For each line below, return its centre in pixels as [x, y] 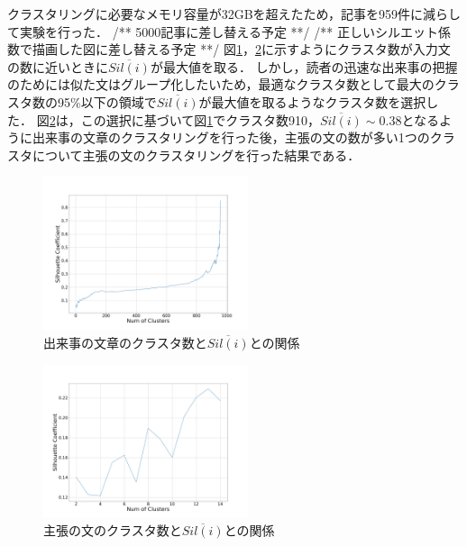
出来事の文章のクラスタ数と [125, 342]
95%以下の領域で [107, 101]
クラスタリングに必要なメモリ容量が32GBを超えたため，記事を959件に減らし [234, 14]
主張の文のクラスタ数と [113, 530]
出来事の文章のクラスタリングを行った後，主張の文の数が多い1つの [231, 137]
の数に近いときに [58, 66]
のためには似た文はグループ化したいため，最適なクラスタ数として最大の [221, 84]
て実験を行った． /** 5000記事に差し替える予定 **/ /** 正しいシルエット [223, 31]
